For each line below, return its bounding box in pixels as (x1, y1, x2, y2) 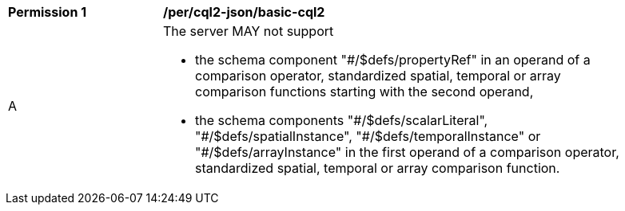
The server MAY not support (163, 23, 334, 39)
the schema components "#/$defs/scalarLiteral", (195, 112, 488, 128)
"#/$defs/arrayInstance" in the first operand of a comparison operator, (195, 144, 619, 160)
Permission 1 (8, 4, 87, 20)
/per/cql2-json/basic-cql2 (163, 4, 325, 20)
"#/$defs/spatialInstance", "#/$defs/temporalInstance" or (195, 128, 541, 144)
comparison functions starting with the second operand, (195, 84, 534, 100)
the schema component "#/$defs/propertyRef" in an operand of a (195, 52, 591, 68)
